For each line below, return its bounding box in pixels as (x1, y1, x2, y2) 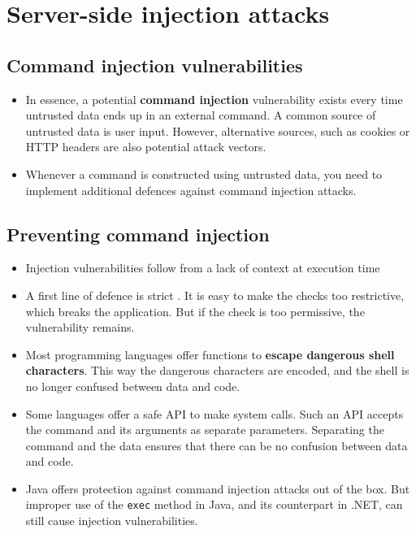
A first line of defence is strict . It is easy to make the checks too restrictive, (25, 286, 405, 303)
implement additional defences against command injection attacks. (25, 181, 357, 198)
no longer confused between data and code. (25, 377, 240, 394)
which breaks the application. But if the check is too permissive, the (25, 302, 365, 319)
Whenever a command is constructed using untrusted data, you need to (25, 165, 383, 182)
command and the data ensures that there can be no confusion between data (25, 436, 408, 454)
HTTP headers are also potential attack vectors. (25, 138, 266, 155)
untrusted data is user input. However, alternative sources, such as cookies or (25, 122, 410, 139)
